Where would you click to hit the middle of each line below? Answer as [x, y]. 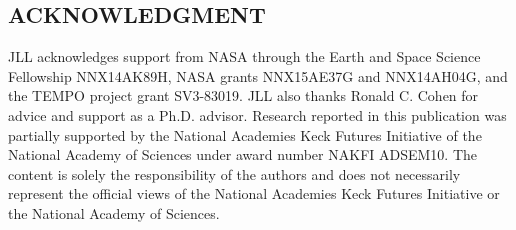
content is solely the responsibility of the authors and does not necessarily [234, 173]
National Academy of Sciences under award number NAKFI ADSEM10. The [242, 154]
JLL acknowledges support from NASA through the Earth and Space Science [244, 56]
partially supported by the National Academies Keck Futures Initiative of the [245, 134]
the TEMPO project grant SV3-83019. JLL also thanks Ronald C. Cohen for [243, 95]
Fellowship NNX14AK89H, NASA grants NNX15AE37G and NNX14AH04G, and [258, 75]
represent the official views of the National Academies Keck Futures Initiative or [254, 193]
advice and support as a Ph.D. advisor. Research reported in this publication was [257, 114]
